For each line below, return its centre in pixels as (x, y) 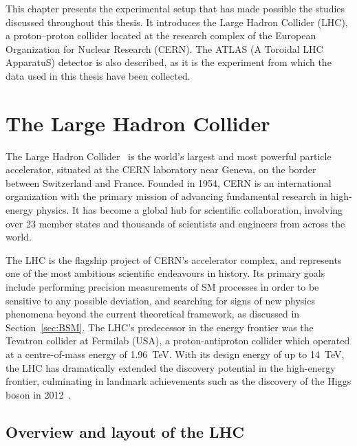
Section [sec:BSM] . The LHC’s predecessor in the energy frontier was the (160, 327)
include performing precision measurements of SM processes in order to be (162, 287)
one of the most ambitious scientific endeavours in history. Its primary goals (165, 273)
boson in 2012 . (39, 394)
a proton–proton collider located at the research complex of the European (161, 35)
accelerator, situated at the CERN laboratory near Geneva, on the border (161, 169)
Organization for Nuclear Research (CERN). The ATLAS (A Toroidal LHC (164, 48)
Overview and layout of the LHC (125, 431)
